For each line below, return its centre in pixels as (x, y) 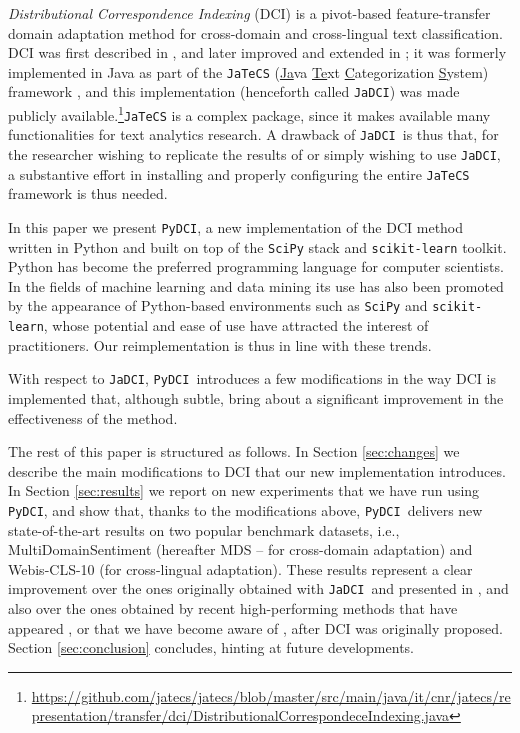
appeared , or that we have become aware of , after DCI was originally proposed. (255, 627)
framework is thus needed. (88, 193)
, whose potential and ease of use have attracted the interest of (236, 325)
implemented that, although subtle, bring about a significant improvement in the (256, 398)
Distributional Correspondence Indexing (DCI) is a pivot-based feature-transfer (249, 13)
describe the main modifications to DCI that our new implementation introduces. (257, 470)
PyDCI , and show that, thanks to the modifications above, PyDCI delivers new (245, 510)
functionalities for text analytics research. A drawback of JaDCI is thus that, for (253, 134)
